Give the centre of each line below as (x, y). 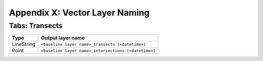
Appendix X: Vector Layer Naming (79, 13)
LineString (24, 45)
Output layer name (63, 38)
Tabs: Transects (36, 26)
